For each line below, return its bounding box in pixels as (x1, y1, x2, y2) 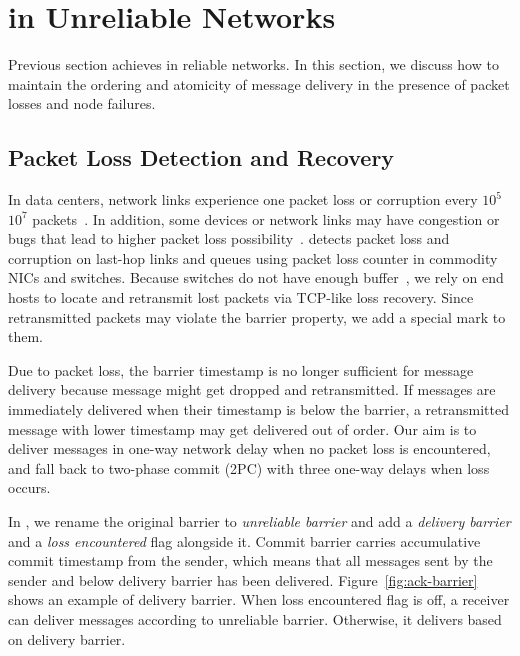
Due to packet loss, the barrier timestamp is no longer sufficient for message (8, 359, 474, 380)
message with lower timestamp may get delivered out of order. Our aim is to (8, 418, 477, 439)
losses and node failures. (8, 93, 156, 114)
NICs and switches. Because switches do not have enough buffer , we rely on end (8, 267, 504, 288)
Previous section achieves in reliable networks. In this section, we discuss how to (8, 54, 499, 75)
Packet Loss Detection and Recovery (8, 142, 395, 173)
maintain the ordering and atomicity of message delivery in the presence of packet (8, 73, 510, 94)
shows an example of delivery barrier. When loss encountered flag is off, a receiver (8, 589, 510, 610)
